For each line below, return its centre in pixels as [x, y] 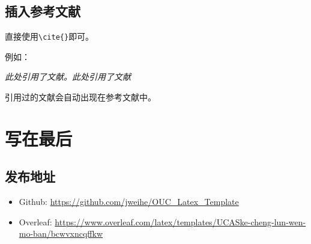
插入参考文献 [43, 11]
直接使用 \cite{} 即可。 [50, 36]
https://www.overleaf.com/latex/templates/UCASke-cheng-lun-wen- [180, 221]
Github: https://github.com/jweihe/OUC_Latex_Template [129, 202]
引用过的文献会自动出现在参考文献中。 [80, 97]
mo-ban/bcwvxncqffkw [61, 233]
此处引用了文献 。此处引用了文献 [68, 77]
